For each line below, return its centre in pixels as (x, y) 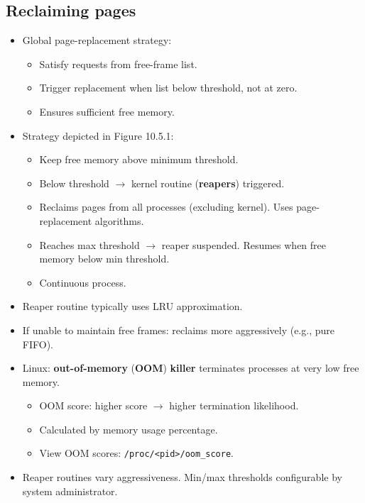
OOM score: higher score (93, 405)
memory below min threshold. (104, 259)
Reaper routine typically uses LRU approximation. (132, 306)
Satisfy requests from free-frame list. (118, 63)
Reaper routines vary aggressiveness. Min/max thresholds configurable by (182, 477)
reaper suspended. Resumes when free (244, 244)
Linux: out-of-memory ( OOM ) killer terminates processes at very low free (191, 368)
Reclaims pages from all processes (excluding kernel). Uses (166, 207)
